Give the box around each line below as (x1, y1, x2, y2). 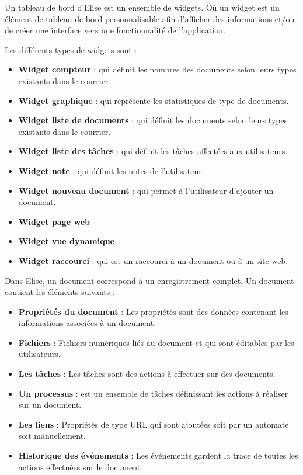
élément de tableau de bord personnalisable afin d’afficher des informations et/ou (5, 12, 295, 25)
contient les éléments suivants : (5, 286, 115, 298)
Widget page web (18, 215, 90, 227)
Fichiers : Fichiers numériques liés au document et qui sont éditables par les (18, 336, 294, 348)
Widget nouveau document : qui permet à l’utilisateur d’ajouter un (18, 184, 274, 196)
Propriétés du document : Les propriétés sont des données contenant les (18, 305, 288, 317)
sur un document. (18, 398, 82, 411)
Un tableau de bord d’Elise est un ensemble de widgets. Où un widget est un (5, 1, 280, 13)
